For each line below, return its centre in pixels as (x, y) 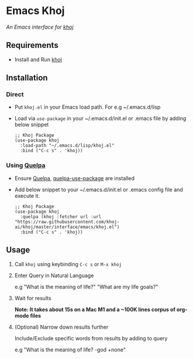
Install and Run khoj (38, 59)
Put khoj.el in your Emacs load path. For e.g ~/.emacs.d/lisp (87, 107)
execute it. (27, 196)
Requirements (32, 45)
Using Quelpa (26, 165)
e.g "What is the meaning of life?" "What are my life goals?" (86, 286)
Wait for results (33, 298)
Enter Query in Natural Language (54, 275)
